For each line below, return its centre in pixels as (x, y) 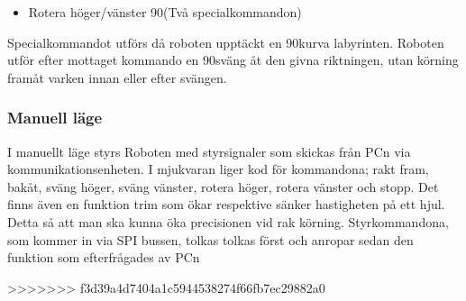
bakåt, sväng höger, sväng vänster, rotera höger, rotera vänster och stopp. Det (223, 186)
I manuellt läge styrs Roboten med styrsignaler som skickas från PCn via (209, 151)
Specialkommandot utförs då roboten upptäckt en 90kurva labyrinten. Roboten (226, 42)
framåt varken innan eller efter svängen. (117, 77)
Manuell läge (55, 118)
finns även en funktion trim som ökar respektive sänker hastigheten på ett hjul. (226, 204)
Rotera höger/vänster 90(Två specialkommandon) (165, 12)
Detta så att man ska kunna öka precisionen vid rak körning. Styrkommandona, (228, 221)
